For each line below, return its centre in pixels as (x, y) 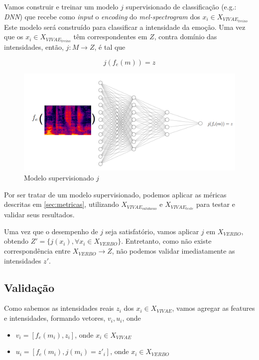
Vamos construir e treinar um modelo (61, 6)
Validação (29, 287)
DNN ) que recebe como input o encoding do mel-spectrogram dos (102, 16)
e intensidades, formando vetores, (55, 318)
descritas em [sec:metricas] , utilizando (62, 204)
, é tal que (110, 47)
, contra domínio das (186, 37)
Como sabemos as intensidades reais (59, 308)
